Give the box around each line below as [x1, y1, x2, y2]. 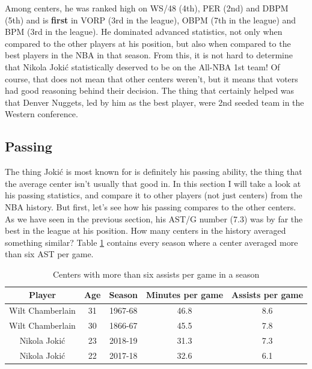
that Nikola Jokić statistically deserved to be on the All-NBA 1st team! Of [5, 60, 280, 73]
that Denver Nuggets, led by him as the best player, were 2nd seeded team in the [5, 96, 304, 108]
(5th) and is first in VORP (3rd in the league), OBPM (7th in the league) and [5, 13, 296, 26]
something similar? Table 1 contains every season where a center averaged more [5, 236, 298, 248]
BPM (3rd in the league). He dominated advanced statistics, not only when [5, 25, 283, 38]
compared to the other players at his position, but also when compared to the [5, 37, 291, 49]
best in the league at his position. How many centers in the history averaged [5, 224, 286, 237]
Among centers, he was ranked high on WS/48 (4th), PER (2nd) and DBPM [5, 2, 289, 14]
